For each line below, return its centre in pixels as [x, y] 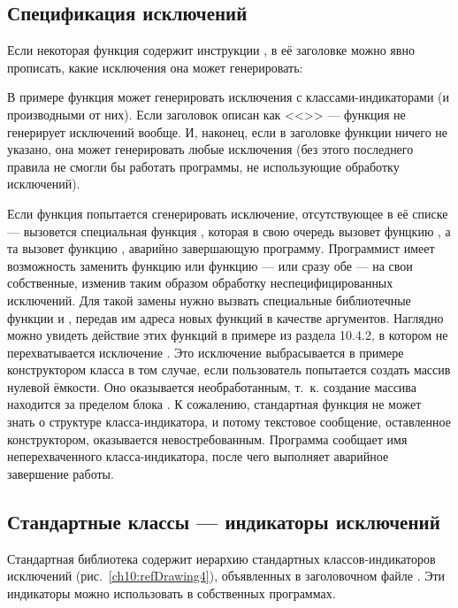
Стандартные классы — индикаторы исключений [224, 521]
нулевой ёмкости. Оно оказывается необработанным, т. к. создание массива [212, 386]
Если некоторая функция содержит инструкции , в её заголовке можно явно [211, 50]
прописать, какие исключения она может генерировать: [155, 67]
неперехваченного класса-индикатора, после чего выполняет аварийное [198, 456]
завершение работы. [61, 473]
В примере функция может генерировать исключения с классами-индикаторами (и [229, 97]
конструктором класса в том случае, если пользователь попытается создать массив [229, 369]
